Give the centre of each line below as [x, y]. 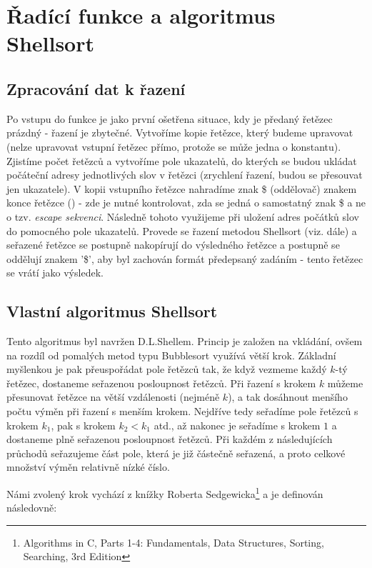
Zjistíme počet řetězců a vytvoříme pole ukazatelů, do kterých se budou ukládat [182, 160]
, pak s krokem [83, 425]
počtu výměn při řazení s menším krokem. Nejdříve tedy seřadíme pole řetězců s [182, 411]
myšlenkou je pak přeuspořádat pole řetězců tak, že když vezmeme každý [167, 369]
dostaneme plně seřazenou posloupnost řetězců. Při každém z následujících [170, 439]
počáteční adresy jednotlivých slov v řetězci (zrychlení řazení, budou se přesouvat [185, 175]
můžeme [345, 383]
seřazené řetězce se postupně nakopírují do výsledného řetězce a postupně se [173, 245]
